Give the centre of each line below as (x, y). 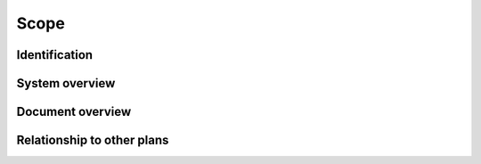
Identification (55, 55)
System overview (66, 83)
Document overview (74, 112)
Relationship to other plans (93, 140)
